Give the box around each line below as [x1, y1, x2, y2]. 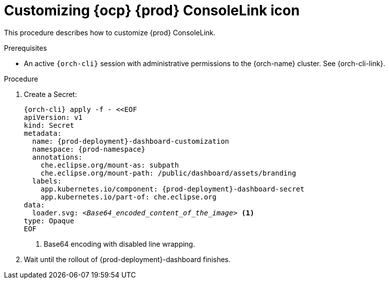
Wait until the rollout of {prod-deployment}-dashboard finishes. [24, 255, 231, 264]
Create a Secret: [24, 90, 77, 98]
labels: [32, 177, 62, 185]
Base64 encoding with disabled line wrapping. [44, 239, 195, 248]
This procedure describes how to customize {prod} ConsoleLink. [4, 28, 216, 37]
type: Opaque [24, 216, 75, 225]
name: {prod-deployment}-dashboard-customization [32, 137, 230, 145]
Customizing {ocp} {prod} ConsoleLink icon [4, 2, 300, 19]
